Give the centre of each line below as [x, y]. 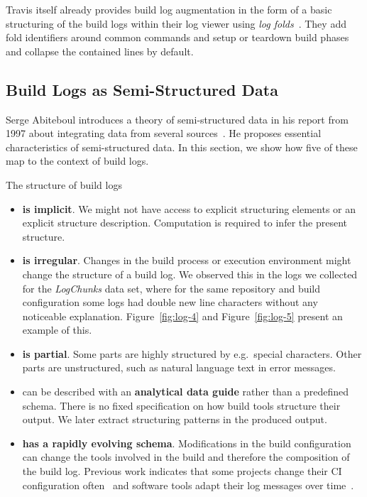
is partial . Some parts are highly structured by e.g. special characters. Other [192, 353]
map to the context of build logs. [77, 161]
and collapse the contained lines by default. [100, 51]
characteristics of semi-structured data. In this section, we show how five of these [182, 147]
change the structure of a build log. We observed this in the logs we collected [190, 274]
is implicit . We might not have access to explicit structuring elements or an [189, 208]
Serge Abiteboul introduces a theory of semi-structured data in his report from [177, 119]
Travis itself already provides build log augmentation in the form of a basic [169, 9]
